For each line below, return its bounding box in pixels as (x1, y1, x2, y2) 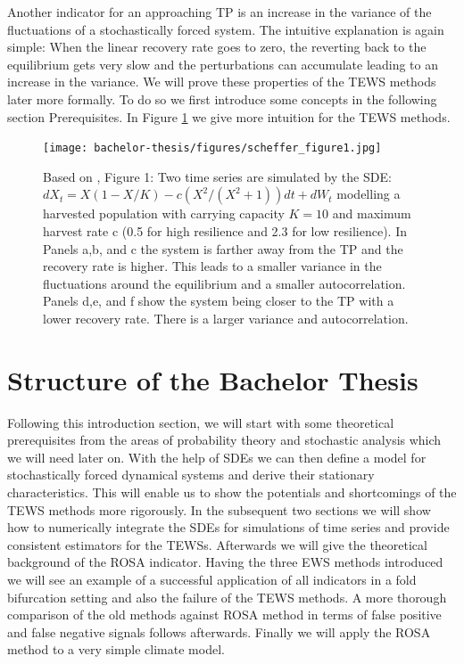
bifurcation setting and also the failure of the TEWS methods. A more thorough (7, 587, 447, 606)
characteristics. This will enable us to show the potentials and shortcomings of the (7, 483, 457, 502)
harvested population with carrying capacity (43, 204, 285, 223)
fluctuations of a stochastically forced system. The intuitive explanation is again (7, 20, 444, 38)
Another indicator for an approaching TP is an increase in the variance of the (7, 3, 432, 20)
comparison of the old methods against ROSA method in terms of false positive (7, 605, 442, 624)
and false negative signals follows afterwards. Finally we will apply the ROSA (7, 622, 431, 641)
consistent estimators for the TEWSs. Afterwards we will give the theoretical (7, 535, 427, 553)
